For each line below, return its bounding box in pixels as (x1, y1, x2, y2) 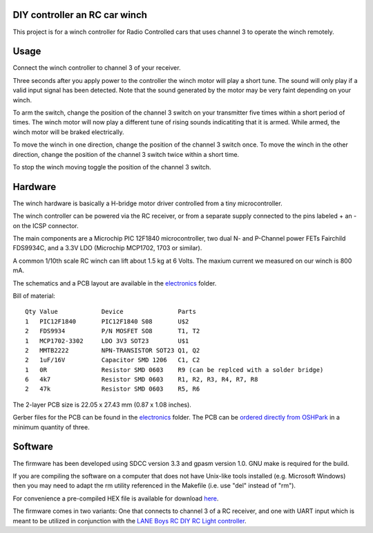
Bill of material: (12, 291, 55, 300)
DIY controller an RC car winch (12, 9, 148, 21)
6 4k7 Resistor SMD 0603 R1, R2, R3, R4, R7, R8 (25, 375, 258, 384)
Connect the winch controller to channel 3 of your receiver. (12, 64, 181, 72)
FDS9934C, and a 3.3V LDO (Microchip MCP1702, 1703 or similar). (12, 244, 202, 252)
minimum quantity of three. (12, 422, 90, 431)
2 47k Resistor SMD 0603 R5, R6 (25, 385, 200, 393)
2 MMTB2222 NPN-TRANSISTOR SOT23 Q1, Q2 (25, 346, 200, 354)
